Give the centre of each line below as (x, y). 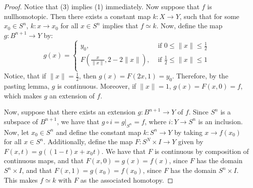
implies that (120, 26)
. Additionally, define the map (88, 141)
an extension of (72, 95)
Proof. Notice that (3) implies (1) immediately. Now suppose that (102, 6)
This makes (21, 179)
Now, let (17, 132)
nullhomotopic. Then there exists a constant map (77, 16)
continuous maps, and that (44, 160)
